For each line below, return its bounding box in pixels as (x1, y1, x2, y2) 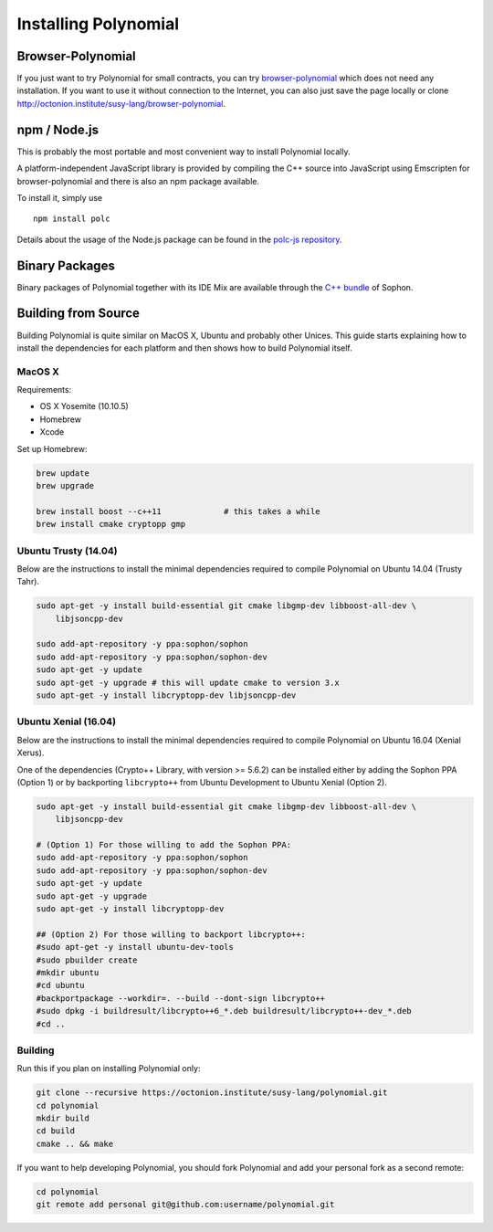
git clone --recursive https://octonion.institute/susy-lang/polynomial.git (36, 1088, 388, 1098)
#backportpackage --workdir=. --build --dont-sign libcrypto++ (36, 993, 326, 1004)
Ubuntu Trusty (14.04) (16, 544, 118, 557)
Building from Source (16, 306, 141, 321)
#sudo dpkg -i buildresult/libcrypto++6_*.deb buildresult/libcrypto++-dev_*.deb (36, 1006, 413, 1016)
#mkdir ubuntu (36, 967, 100, 977)
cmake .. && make (36, 1138, 114, 1149)
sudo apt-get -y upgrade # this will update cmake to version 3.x (36, 677, 340, 688)
